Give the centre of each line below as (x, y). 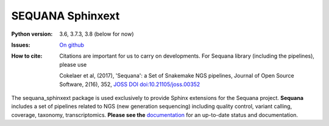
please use (73, 64)
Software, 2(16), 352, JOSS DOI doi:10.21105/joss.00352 (130, 84)
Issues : (21, 45)
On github (72, 45)
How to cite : (27, 56)
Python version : (32, 34)
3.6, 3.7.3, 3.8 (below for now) (97, 34)
